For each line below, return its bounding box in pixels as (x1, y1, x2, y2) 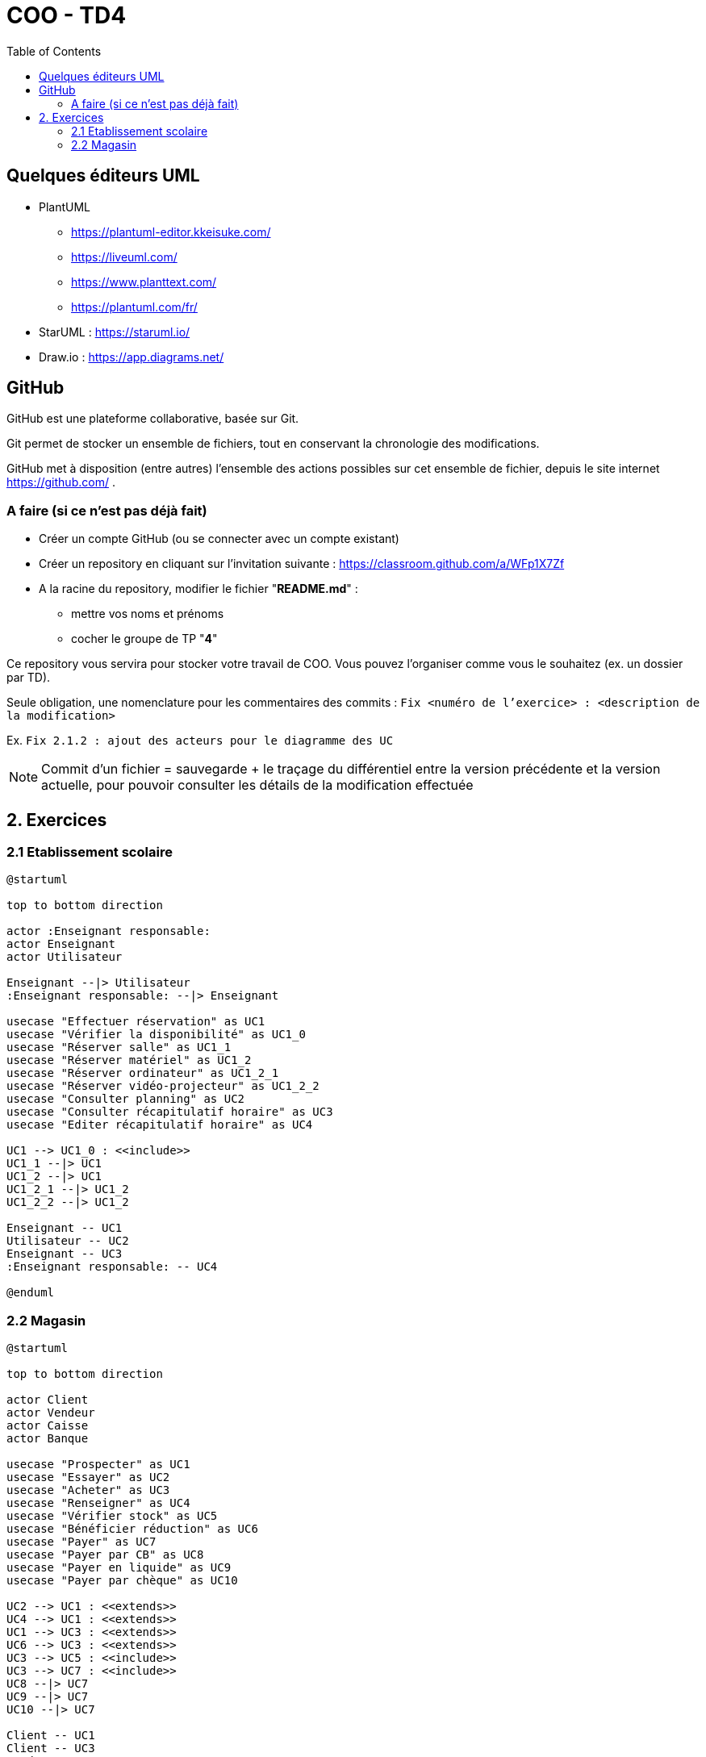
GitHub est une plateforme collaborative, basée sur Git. (6, 411, 299, 426)
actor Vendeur (6, 1406, 95, 1420)
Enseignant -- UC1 (6, 1221, 123, 1235)
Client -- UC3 (6, 1742, 95, 1755)
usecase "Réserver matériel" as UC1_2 (6, 1054, 252, 1067)
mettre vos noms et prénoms (71, 607, 224, 621)
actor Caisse (6, 1419, 89, 1433)
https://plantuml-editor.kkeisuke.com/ (71, 224, 271, 239)
